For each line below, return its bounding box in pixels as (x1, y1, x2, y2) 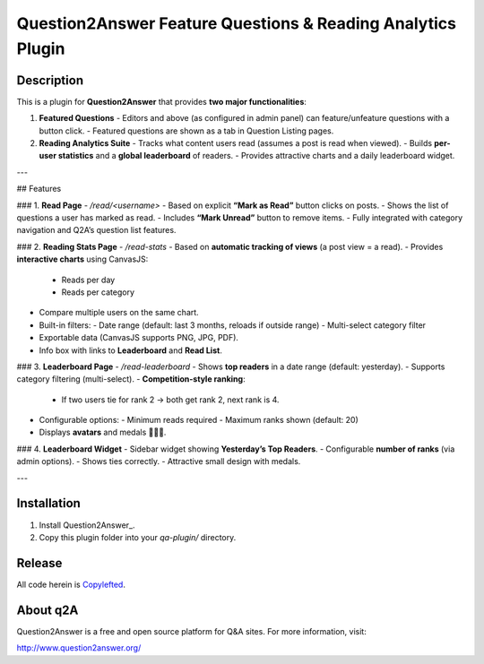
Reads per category (61, 287, 134, 298)
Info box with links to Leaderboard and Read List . (39, 345, 223, 356)
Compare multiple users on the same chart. (39, 307, 199, 318)
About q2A (16, 602, 79, 617)
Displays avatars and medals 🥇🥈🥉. (39, 427, 167, 438)
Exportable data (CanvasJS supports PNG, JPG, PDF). (39, 332, 239, 343)
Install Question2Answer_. (39, 520, 135, 530)
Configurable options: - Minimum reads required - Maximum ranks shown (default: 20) (39, 415, 359, 426)
